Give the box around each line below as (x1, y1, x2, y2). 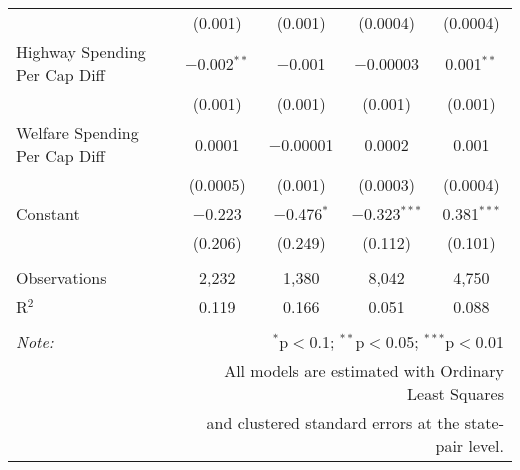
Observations (16, 266, 107, 289)
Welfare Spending (16, 121, 139, 144)
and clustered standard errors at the (206, 411, 460, 434)
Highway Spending (16, 40, 146, 63)
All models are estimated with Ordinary (224, 359, 504, 382)
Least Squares (407, 382, 504, 405)
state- (464, 411, 504, 434)
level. (468, 434, 504, 457)
